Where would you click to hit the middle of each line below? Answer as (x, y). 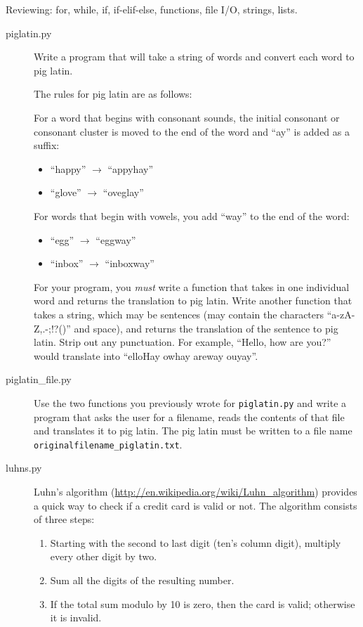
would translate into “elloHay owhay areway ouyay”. (146, 355)
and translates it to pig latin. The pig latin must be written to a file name (193, 431)
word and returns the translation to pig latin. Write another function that (193, 300)
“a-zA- (341, 314)
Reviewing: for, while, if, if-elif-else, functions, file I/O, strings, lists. (152, 9)
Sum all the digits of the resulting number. (142, 580)
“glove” (66, 192)
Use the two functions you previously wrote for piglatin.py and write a (190, 402)
